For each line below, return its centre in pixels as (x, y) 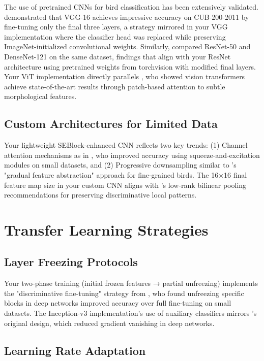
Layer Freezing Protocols (71, 262)
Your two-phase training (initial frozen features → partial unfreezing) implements (131, 283)
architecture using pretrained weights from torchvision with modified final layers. (130, 66)
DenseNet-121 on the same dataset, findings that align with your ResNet (118, 56)
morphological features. (40, 96)
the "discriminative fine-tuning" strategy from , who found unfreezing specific (124, 293)
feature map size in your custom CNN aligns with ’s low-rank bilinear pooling (125, 185)
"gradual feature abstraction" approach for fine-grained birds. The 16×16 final (126, 174)
